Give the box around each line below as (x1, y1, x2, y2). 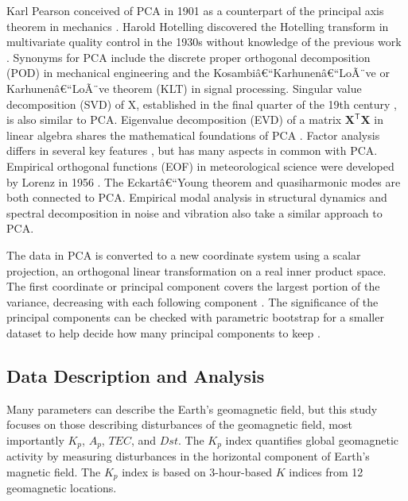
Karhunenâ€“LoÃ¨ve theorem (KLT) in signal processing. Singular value (6, 79, 362, 96)
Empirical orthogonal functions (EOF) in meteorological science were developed (6, 157, 394, 174)
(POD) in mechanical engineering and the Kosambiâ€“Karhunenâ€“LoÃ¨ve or (6, 64, 390, 81)
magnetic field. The (6, 463, 101, 480)
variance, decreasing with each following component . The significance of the (6, 293, 379, 310)
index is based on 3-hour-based (122, 463, 273, 480)
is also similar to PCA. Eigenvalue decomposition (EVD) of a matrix (6, 111, 342, 128)
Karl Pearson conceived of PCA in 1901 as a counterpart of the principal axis (6, 2, 384, 18)
